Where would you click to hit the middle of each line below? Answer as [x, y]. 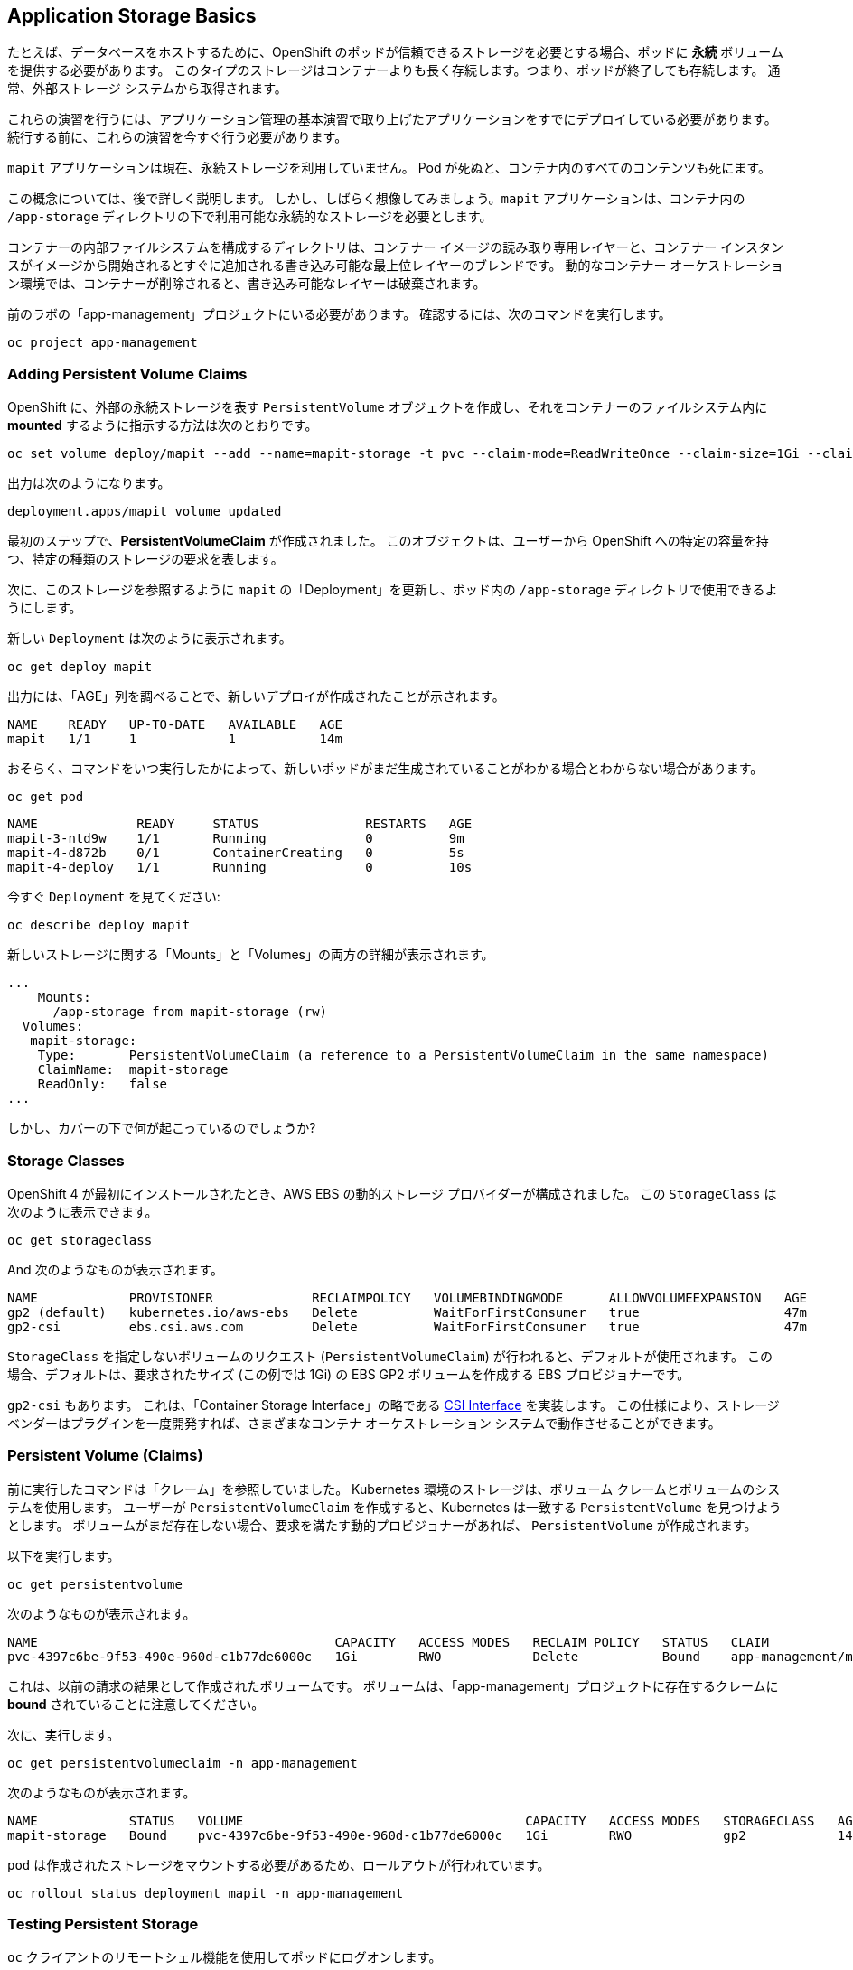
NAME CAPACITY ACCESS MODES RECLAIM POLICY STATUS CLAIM [388, 1642]
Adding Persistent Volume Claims [127, 373]
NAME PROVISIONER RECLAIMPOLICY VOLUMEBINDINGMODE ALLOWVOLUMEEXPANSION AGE [408, 1298]
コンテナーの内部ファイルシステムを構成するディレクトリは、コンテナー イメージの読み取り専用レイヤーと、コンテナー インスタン [395, 247]
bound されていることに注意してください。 [136, 1704]
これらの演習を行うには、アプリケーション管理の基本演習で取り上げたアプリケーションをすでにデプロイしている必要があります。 [392, 119]
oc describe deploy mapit [99, 925]
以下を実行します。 [64, 1555]
